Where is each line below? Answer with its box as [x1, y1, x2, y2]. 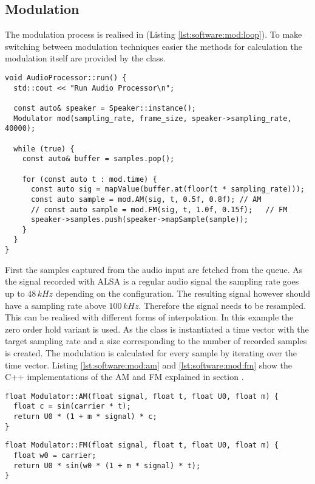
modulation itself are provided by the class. [5, 52, 166, 64]
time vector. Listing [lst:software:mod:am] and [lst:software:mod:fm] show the [5, 358, 292, 371]
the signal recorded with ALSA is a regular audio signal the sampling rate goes [5, 275, 299, 288]
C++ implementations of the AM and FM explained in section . [5, 370, 244, 383]
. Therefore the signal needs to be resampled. [138, 299, 307, 311]
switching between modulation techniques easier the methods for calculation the [5, 40, 302, 52]
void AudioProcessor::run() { [5, 73, 127, 82]
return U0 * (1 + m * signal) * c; [13, 412, 157, 421]
